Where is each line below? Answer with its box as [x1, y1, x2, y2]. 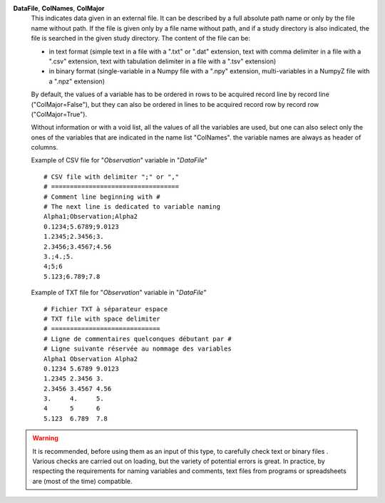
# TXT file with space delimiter [43, 314, 160, 323]
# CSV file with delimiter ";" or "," [43, 172, 180, 181]
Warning [32, 434, 58, 442]
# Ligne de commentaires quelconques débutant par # [43, 335, 232, 343]
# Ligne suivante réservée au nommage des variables [43, 345, 232, 353]
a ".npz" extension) [48, 77, 106, 85]
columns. [31, 143, 58, 152]
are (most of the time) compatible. [32, 477, 133, 485]
